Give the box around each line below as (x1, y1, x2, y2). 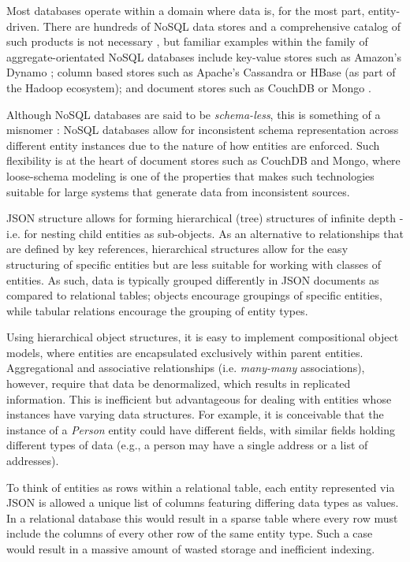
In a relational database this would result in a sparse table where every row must (6, 509, 398, 526)
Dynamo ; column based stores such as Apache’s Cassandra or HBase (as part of (6, 64, 396, 80)
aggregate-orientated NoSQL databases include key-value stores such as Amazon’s (6, 48, 401, 65)
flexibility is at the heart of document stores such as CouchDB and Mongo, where (6, 152, 401, 169)
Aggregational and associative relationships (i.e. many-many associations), (6, 359, 365, 376)
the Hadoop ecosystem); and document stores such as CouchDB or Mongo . (6, 79, 371, 95)
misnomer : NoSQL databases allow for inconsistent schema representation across (6, 121, 399, 138)
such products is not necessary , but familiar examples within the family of (6, 33, 368, 50)
